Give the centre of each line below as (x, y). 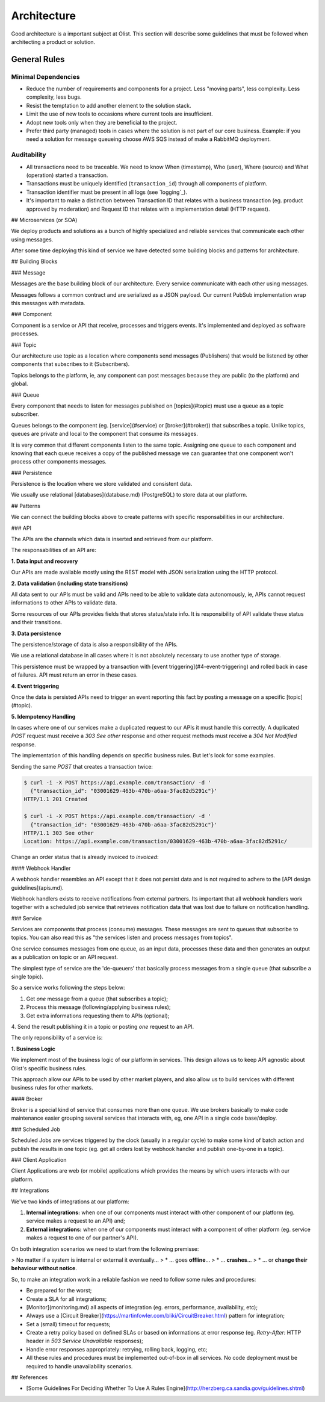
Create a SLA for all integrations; (67, 1299)
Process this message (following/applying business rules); (98, 1007)
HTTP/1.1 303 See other (59, 833)
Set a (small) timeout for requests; (68, 1324)
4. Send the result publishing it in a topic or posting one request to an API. (103, 1026)
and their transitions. (37, 622)
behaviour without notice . (44, 1268)
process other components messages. (59, 462)
